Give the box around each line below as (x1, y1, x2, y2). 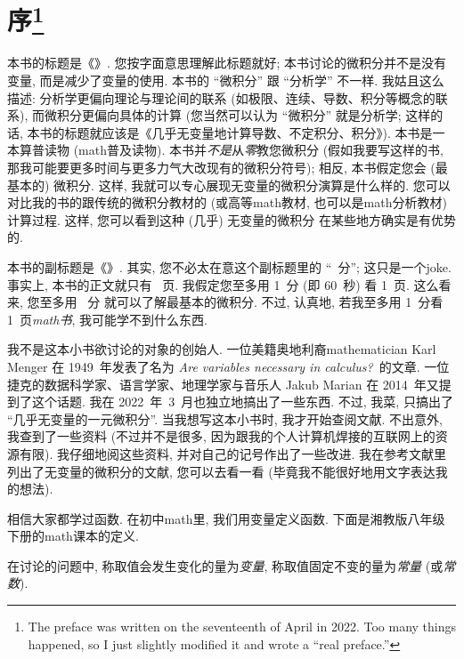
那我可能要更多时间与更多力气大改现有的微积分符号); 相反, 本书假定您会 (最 (7, 158, 448, 177)
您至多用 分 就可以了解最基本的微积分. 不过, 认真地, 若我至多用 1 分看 (27, 293, 444, 311)
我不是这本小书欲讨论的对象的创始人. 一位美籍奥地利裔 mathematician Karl (7, 340, 436, 358)
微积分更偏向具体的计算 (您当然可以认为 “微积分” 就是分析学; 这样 (44, 106, 431, 125)
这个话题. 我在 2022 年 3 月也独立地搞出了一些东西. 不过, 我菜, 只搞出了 (31, 392, 453, 411)
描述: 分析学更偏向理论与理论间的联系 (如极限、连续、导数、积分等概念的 (7, 88, 436, 107)
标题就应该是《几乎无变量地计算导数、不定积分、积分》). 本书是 (64, 123, 433, 141)
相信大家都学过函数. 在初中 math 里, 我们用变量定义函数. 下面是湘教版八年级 (7, 509, 445, 527)
